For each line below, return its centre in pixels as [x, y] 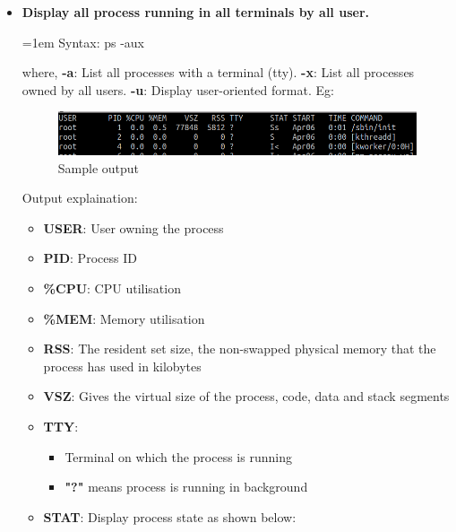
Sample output [99, 167]
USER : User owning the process [133, 227]
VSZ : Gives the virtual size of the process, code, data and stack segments [246, 396]
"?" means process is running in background [186, 487]
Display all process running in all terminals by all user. [195, 12]
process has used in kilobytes [122, 366]
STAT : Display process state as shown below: [170, 516]
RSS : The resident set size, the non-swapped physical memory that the [240, 349]
